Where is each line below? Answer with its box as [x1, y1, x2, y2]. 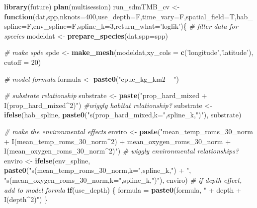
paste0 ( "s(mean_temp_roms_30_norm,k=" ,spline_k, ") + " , [4, 165, 191, 175]
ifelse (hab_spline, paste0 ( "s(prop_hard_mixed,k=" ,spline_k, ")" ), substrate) [4, 109, 242, 120]
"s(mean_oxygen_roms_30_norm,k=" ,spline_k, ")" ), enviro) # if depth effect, [4, 174, 242, 185]
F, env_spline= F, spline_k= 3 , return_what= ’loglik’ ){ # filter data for [26, 21, 238, 31]
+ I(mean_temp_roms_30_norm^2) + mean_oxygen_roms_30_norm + [4, 136, 231, 146]
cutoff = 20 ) [4, 56, 41, 67]
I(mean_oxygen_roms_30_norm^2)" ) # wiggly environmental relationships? [4, 146, 239, 156]
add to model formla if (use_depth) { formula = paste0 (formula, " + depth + [4, 184, 242, 195]
